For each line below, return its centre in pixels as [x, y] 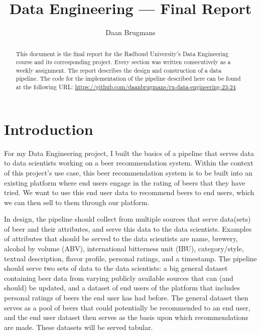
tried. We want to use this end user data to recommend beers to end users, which [129, 192]
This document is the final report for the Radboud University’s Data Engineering [122, 53]
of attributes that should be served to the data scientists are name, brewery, [121, 238]
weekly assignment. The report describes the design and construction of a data [118, 70]
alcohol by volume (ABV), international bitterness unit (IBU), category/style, [124, 248]
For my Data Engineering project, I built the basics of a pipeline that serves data [129, 153]
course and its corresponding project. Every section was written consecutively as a [123, 62]
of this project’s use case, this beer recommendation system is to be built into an [128, 172]
